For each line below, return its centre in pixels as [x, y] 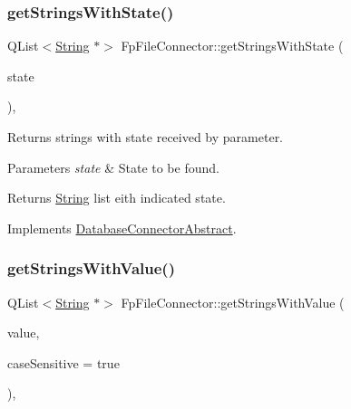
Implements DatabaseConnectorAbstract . [122, 228]
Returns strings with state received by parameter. [146, 137]
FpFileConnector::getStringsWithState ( [232, 46]
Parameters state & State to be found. [113, 167]
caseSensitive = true [63, 362]
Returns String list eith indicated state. [117, 198]
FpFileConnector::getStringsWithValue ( [233, 302]
